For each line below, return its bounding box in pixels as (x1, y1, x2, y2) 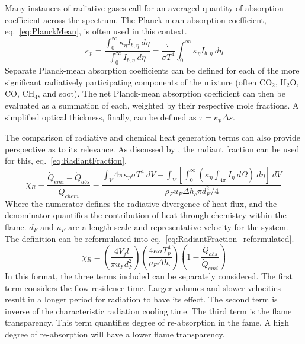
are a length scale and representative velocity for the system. (68, 220, 288, 232)
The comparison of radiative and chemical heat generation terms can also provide (5, 131, 300, 144)
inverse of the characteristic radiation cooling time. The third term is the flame (5, 304, 292, 317)
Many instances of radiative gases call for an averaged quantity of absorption (5, 2, 284, 14)
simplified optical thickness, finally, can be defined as (5, 110, 197, 123)
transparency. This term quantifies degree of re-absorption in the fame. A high (5, 316, 290, 329)
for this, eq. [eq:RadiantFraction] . (5, 154, 127, 167)
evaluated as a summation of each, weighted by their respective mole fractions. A (5, 99, 299, 112)
